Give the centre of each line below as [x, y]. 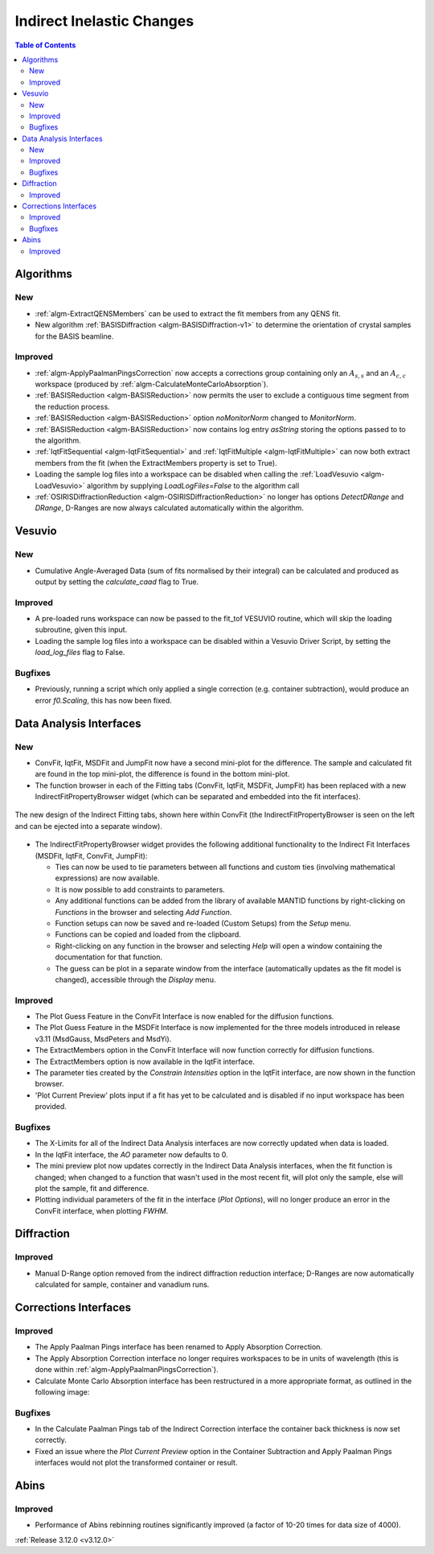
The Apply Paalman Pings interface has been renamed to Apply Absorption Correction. [179, 1347]
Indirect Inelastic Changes [104, 21]
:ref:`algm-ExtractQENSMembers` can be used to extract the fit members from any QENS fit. [188, 313]
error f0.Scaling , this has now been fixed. [103, 700]
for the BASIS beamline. [74, 336]
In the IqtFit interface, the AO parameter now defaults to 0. [131, 1154]
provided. [51, 1107]
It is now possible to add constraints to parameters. [140, 889]
